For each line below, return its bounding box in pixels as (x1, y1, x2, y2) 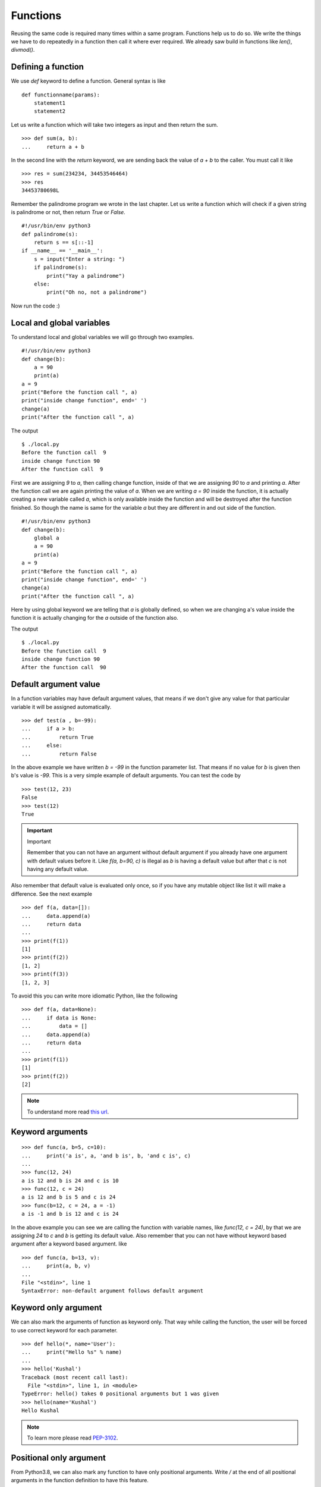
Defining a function (11, 62, 84, 72)
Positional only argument (11, 1453, 106, 1463)
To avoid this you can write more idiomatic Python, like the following (11, 992, 178, 999)
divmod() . (11, 46, 35, 54)
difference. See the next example (11, 890, 92, 898)
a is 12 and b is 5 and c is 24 (21, 1194, 116, 1201)
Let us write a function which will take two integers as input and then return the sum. (11, 121, 218, 128)
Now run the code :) (11, 302, 61, 309)
